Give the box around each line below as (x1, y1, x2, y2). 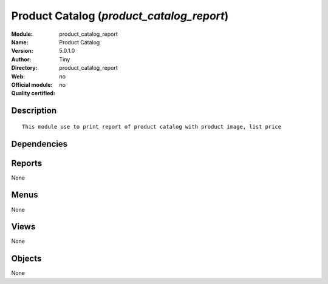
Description (11, 106, 57, 116)
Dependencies (11, 138, 68, 149)
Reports (11, 158, 43, 168)
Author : (11, 55, 32, 63)
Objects (11, 254, 42, 264)
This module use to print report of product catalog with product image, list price (22, 123, 282, 130)
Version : (11, 47, 33, 55)
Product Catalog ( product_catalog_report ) (11, 9, 229, 22)
